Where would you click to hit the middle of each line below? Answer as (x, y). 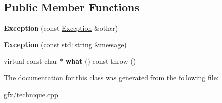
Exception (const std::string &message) (65, 44)
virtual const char (31, 61)
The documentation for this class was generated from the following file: (111, 77)
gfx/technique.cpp (31, 94)
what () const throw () (101, 61)
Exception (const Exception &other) (61, 28)
